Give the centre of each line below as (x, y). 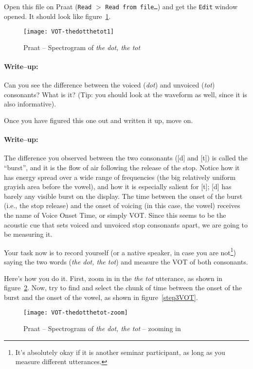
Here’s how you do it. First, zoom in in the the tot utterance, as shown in (113, 278)
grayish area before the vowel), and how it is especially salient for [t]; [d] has (118, 186)
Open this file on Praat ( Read (48, 6)
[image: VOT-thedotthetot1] (69, 32)
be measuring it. (28, 234)
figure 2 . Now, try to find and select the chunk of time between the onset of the (123, 288)
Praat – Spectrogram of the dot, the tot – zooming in (102, 328)
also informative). (30, 104)
